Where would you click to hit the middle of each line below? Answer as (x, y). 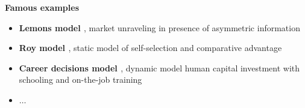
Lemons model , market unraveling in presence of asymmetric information (159, 27)
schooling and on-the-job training (80, 79)
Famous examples (42, 7)
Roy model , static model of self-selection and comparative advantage (150, 48)
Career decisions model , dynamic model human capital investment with (159, 67)
